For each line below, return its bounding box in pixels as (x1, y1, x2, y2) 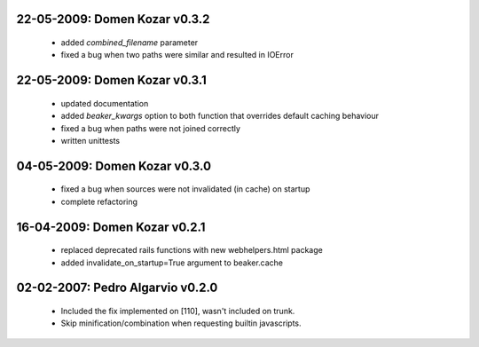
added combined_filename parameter (60, 37, 199, 48)
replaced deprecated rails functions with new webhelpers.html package (60, 245, 323, 256)
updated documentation (60, 98, 149, 108)
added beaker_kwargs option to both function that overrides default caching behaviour (60, 111, 380, 122)
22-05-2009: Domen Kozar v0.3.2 (16, 12, 210, 27)
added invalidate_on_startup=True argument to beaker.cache (60, 257, 284, 268)
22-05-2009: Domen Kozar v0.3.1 (16, 73, 208, 88)
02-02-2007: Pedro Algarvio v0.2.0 (16, 280, 218, 296)
